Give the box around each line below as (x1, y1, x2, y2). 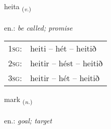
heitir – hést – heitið (30, 57, 103, 69)
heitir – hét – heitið (30, 72, 100, 84)
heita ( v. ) (4, 1, 32, 13)
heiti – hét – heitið (30, 42, 96, 55)
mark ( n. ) (4, 94, 33, 106)
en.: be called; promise (4, 22, 73, 33)
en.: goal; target (4, 115, 52, 126)
